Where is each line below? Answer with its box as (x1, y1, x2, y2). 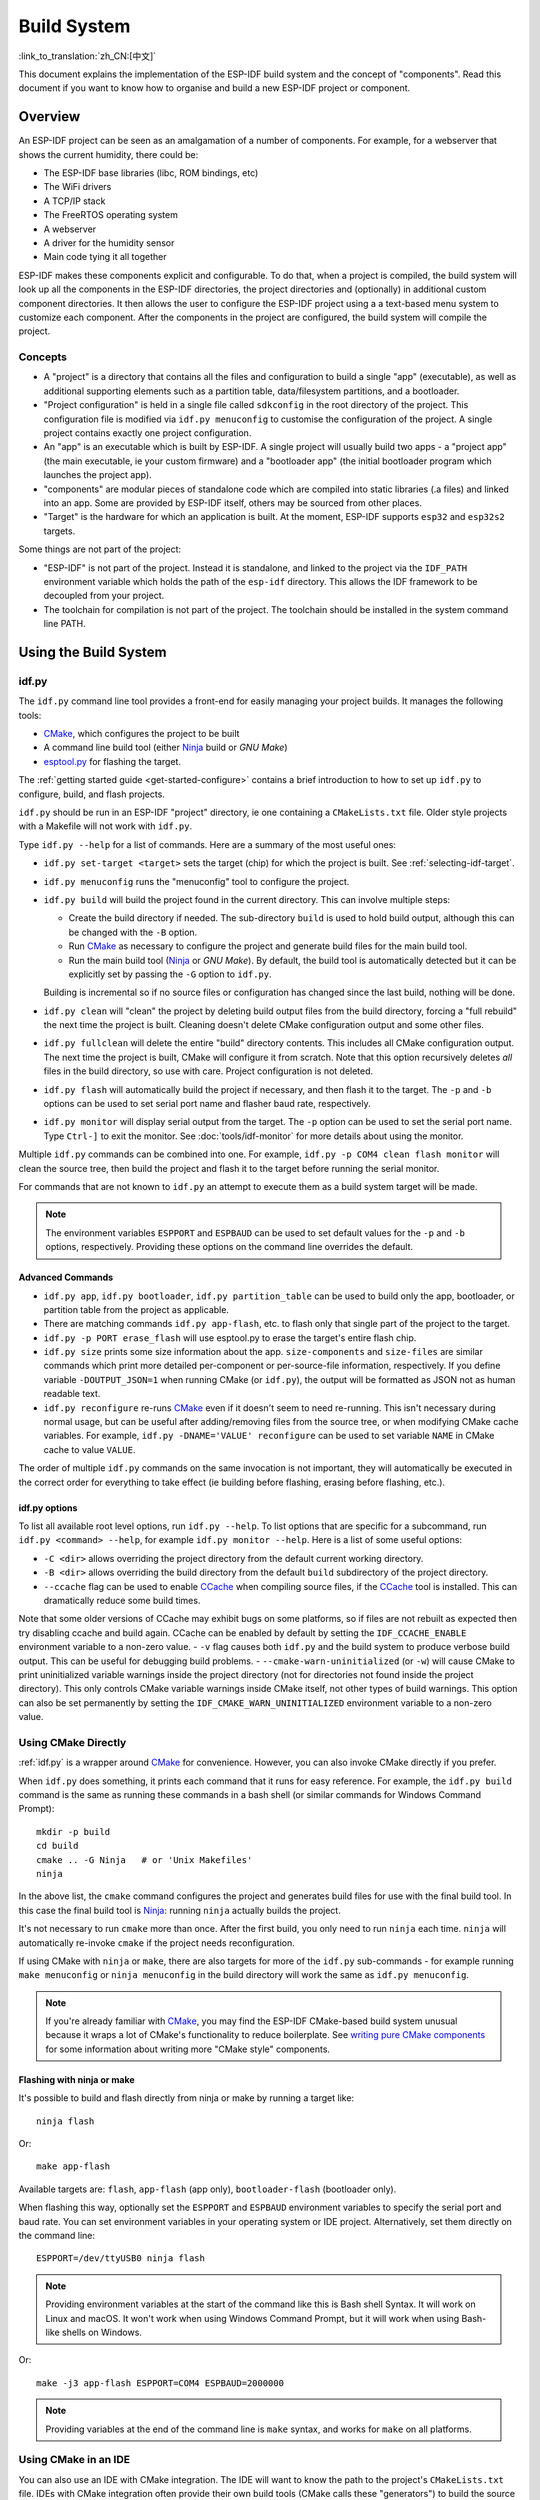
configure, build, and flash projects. (18, 788, 165, 800)
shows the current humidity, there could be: (18, 148, 199, 160)
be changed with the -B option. (68, 926, 198, 938)
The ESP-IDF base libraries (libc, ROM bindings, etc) (43, 167, 259, 179)
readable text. (43, 1388, 101, 1400)
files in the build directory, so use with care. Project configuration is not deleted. (43, 1065, 374, 1077)
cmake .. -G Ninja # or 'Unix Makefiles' (36, 1854, 253, 1865)
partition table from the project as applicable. (43, 1303, 230, 1315)
